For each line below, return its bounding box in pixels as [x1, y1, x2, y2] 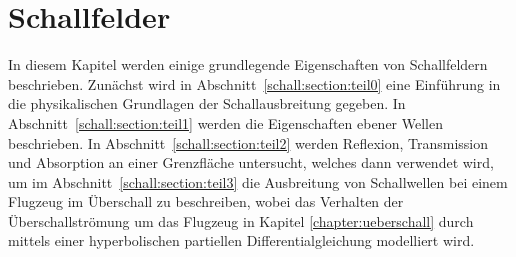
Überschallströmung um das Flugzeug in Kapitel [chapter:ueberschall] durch [8, 210, 474, 231]
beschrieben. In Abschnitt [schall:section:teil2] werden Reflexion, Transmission [8, 132, 488, 153]
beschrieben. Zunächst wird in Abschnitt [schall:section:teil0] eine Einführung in [8, 73, 501, 94]
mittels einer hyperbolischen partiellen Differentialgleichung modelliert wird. [8, 230, 475, 251]
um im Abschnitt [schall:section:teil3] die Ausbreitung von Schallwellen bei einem [8, 171, 508, 192]
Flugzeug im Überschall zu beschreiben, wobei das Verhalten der [8, 191, 404, 212]
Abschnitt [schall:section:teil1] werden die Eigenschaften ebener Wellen [8, 112, 443, 133]
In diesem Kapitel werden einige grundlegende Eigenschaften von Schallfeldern [8, 54, 488, 75]
